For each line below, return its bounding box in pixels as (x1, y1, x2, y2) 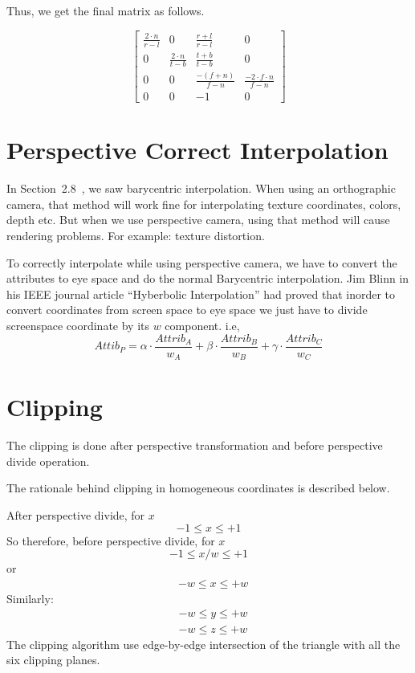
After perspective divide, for (6, 507, 145, 524)
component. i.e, (165, 317, 240, 334)
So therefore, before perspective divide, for (6, 532, 215, 549)
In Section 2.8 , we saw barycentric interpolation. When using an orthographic (6, 180, 396, 197)
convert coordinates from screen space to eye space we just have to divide (6, 301, 368, 318)
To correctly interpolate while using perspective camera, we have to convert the (6, 254, 397, 271)
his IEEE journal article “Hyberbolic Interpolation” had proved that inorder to (6, 285, 396, 302)
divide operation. (6, 452, 90, 469)
